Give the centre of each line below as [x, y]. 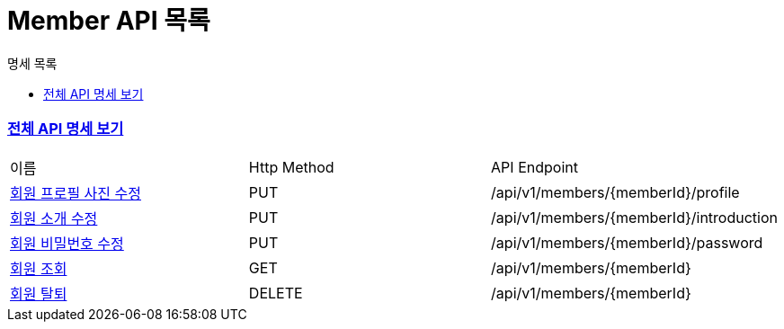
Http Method [291, 167]
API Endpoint [535, 167]
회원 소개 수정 [54, 218]
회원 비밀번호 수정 [67, 243]
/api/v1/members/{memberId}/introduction [634, 217]
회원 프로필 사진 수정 [76, 193]
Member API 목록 [109, 21]
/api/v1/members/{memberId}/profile [615, 192]
